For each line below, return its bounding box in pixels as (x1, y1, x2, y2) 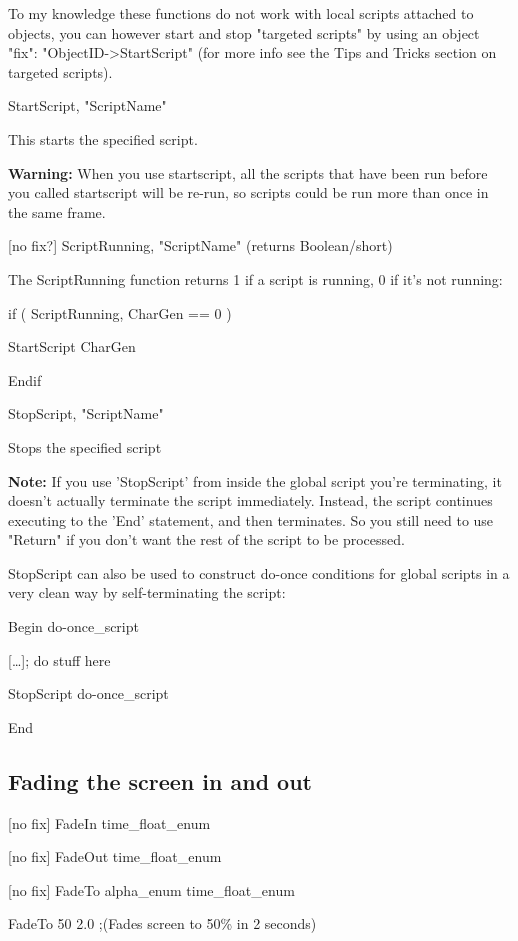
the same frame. (8, 201, 106, 222)
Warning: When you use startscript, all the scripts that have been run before (8, 162, 488, 183)
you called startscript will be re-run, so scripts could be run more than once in (8, 182, 489, 203)
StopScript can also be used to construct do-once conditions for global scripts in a (8, 562, 510, 583)
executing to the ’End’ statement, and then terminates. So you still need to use (8, 509, 494, 530)
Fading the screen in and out (8, 765, 312, 796)
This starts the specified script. (8, 128, 198, 149)
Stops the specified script (8, 436, 162, 457)
